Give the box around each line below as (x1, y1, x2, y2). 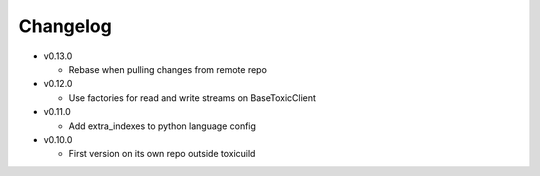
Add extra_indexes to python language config (68, 120, 257, 132)
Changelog (18, 15, 112, 37)
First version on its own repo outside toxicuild (68, 148, 256, 160)
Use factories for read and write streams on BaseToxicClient (68, 91, 317, 104)
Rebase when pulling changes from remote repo (68, 63, 267, 75)
